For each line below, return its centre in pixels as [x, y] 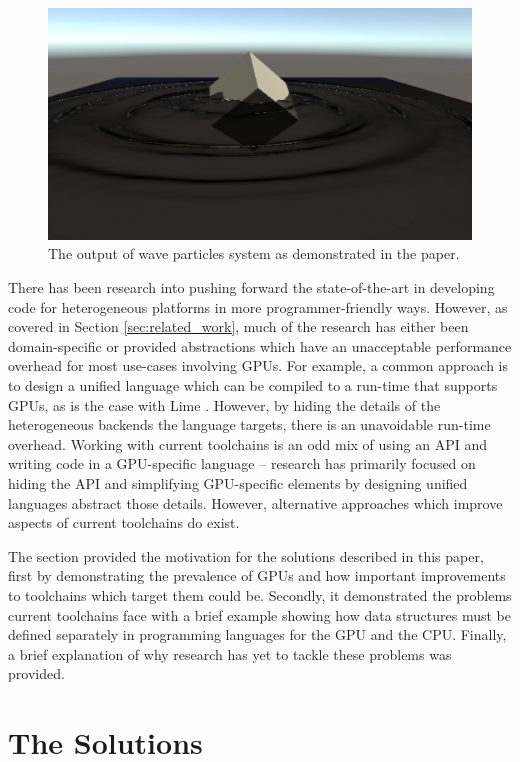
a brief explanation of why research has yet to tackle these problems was [230, 653]
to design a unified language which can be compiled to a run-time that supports [253, 385]
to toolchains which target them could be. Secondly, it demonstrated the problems [260, 594]
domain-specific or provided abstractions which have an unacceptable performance [260, 345]
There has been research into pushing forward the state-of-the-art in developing [251, 287]
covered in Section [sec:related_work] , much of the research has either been [238, 326]
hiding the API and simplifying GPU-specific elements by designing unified [238, 483]
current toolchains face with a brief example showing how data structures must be [260, 614]
